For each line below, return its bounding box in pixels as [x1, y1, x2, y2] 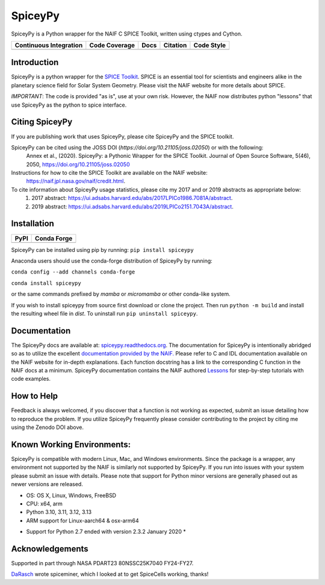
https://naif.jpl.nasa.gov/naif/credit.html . [26, 178, 126, 185]
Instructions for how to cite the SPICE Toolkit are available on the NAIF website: [11, 169, 208, 177]
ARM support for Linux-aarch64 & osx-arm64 [26, 517, 140, 524]
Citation [163, 41, 187, 49]
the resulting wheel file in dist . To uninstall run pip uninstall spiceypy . [11, 310, 198, 317]
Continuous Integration [14, 41, 83, 49]
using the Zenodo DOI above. [11, 424, 84, 431]
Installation [11, 219, 54, 229]
